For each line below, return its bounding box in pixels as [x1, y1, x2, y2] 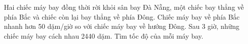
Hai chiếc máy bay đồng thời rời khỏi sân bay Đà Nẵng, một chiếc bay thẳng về [4, 2, 244, 12]
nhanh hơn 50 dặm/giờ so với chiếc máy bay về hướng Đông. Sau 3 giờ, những [4, 21, 240, 31]
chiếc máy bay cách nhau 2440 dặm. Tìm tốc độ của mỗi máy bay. [4, 30, 203, 41]
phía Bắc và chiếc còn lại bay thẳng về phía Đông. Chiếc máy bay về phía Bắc [4, 11, 240, 22]
